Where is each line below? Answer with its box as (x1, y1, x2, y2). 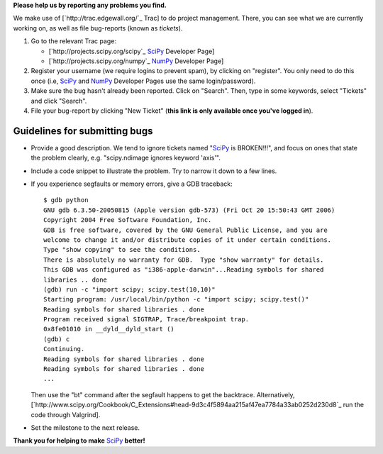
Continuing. (43, 345, 85, 353)
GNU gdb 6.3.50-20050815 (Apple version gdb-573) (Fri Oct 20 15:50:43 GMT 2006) (43, 206, 335, 214)
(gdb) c (43, 335, 70, 343)
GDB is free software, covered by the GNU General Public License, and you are (43, 226, 328, 234)
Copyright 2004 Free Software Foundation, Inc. (43, 216, 212, 224)
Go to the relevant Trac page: (30, 37, 117, 45)
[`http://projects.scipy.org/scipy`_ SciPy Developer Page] (48, 47, 215, 55)
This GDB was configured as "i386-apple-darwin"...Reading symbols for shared (43, 266, 324, 274)
